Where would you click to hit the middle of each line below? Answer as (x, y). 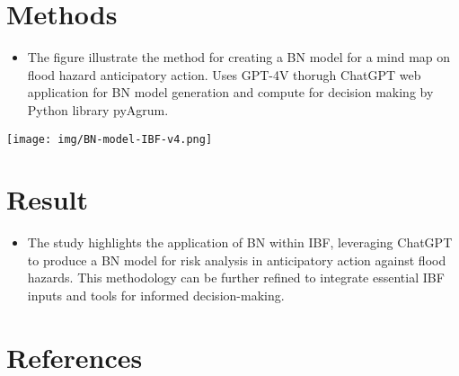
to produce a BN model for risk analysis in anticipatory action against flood (237, 260)
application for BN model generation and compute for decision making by (230, 92)
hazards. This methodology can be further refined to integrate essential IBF (236, 278)
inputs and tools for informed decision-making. (156, 295)
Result (47, 199)
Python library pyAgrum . (98, 109)
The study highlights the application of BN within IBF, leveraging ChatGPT (240, 242)
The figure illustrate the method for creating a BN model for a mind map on (239, 57)
